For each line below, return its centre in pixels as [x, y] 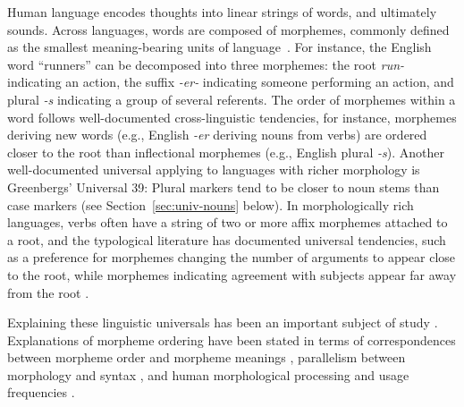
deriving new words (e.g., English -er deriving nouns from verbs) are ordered [217, 135]
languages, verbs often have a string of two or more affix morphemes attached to [228, 222]
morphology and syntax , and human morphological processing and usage [208, 374]
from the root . [48, 292]
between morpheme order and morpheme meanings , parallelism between [207, 357]
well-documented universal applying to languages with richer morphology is [214, 170]
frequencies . [41, 392]
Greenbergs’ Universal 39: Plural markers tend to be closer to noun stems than [224, 187]
